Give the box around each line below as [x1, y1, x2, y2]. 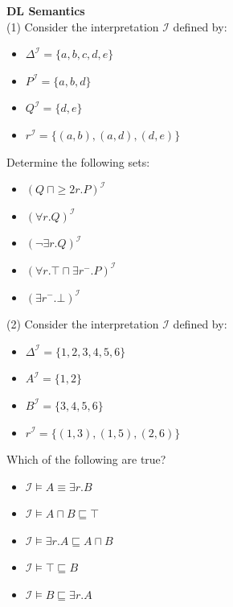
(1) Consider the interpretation [6, 18, 159, 35]
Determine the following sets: [6, 153, 150, 170]
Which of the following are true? [6, 451, 166, 468]
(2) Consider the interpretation [6, 316, 159, 332]
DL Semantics [6, 2, 85, 19]
